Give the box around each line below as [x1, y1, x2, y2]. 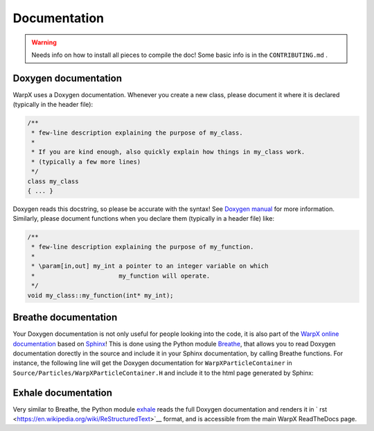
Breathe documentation [12, 312, 118, 323]
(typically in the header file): [12, 101, 93, 109]
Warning [31, 38, 57, 47]
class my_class [27, 177, 79, 185]
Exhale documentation [12, 387, 112, 398]
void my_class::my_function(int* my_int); [27, 291, 174, 299]
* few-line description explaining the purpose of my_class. [31, 128, 243, 137]
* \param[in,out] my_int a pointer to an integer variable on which [31, 262, 269, 270]
